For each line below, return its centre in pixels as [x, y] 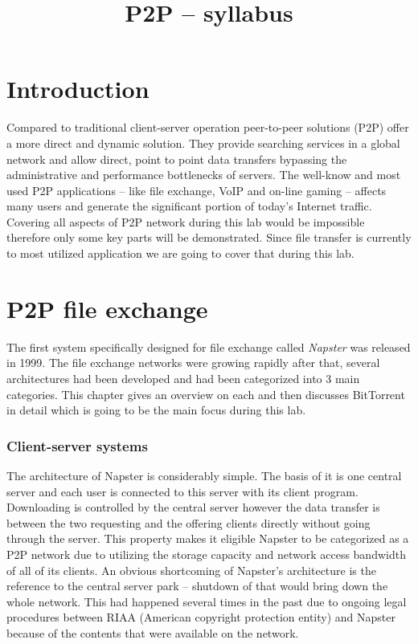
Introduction [78, 89]
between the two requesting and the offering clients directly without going [189, 522]
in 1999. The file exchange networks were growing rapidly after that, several [193, 363]
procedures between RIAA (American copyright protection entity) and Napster [201, 617]
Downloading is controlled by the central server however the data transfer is [193, 507]
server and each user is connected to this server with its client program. [182, 491]
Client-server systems [77, 445]
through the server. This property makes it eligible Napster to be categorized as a [208, 538]
